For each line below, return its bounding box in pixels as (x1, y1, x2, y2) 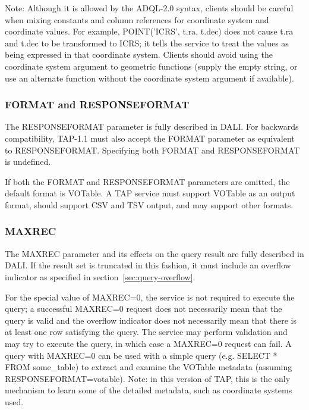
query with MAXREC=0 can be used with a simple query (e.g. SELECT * (5, 349, 278, 361)
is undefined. (5, 155, 51, 168)
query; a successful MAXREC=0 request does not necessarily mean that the (5, 302, 282, 315)
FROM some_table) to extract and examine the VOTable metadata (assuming (5, 361, 292, 373)
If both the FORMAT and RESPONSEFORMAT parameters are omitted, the (5, 175, 290, 187)
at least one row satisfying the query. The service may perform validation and (5, 326, 288, 338)
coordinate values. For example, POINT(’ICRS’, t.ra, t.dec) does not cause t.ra (5, 25, 294, 37)
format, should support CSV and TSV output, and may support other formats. (5, 198, 294, 211)
